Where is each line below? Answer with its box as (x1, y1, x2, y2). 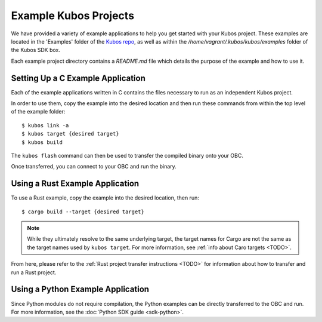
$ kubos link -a (21, 122, 69, 128)
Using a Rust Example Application (11, 179, 140, 189)
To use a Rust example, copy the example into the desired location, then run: (11, 194, 199, 201)
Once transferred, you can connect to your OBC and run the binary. (11, 163, 177, 170)
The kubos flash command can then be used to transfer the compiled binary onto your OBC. (11, 152, 244, 159)
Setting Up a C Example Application (11, 73, 145, 83)
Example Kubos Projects (11, 9, 134, 22)
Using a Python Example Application (11, 284, 149, 295)
